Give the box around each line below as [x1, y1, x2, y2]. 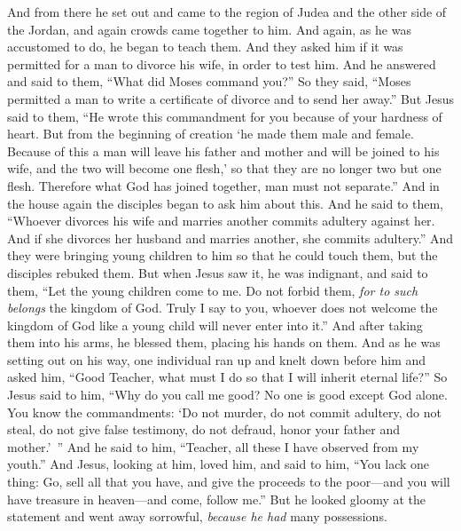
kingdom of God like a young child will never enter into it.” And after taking [7, 315, 423, 334]
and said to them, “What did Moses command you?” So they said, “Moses [7, 72, 411, 91]
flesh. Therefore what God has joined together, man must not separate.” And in [7, 176, 440, 194]
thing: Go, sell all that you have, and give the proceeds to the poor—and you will [7, 472, 450, 491]
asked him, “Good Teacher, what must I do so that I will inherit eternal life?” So [7, 368, 448, 386]
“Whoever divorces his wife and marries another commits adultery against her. [7, 211, 435, 230]
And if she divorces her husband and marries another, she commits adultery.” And [7, 228, 454, 247]
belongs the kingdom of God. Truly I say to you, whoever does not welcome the [7, 298, 438, 317]
